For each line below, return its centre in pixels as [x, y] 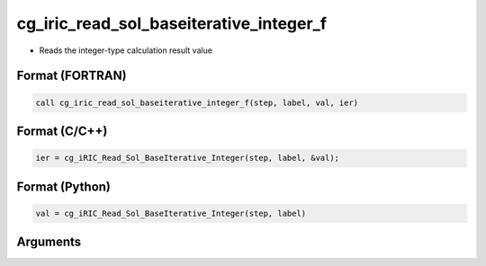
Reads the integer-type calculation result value [126, 50]
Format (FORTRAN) [72, 76]
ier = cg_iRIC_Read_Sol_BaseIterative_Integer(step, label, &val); [188, 158]
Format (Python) [64, 186]
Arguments [49, 242]
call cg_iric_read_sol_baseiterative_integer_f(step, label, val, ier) [197, 102]
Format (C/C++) [62, 131]
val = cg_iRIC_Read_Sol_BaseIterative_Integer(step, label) [171, 213]
